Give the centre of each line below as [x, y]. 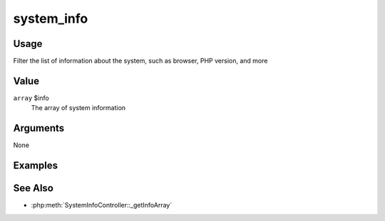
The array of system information [78, 108]
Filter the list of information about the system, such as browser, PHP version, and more [140, 61]
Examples [36, 166]
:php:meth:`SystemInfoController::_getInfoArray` [102, 205]
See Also [33, 188]
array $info [31, 98]
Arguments [39, 128]
